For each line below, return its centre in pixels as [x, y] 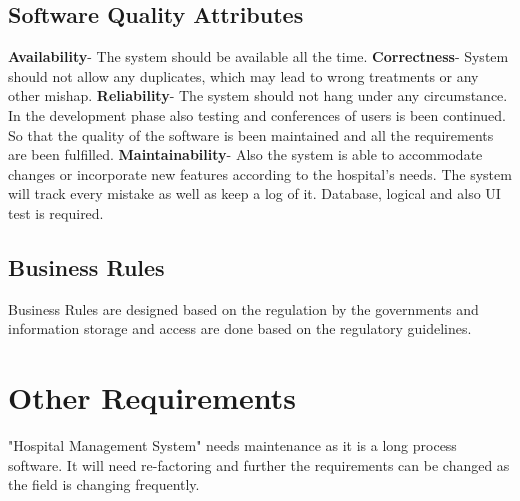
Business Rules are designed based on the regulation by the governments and [243, 308]
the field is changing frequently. [104, 484]
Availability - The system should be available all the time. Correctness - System [258, 56]
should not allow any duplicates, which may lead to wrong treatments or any [243, 75]
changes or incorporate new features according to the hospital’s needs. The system [260, 173]
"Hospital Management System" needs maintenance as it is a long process [232, 445]
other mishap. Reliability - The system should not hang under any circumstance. [258, 95]
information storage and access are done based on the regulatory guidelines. [240, 328]
